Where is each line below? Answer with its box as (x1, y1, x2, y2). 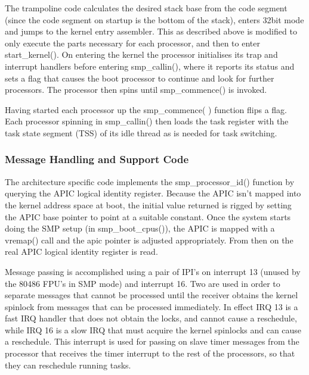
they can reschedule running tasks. (5, 358, 131, 371)
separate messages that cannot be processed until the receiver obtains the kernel (5, 289, 298, 301)
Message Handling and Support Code (5, 152, 189, 167)
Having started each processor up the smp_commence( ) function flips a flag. (5, 103, 287, 115)
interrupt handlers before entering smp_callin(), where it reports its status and (5, 60, 295, 72)
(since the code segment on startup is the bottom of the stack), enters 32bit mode (5, 13, 304, 26)
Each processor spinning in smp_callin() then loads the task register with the (5, 115, 289, 127)
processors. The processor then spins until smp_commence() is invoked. (5, 83, 267, 96)
